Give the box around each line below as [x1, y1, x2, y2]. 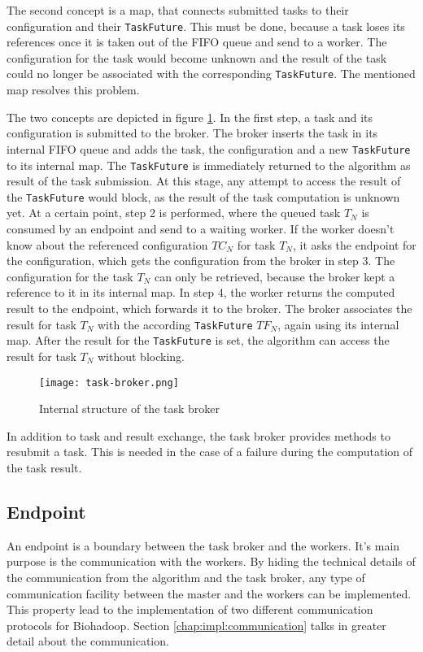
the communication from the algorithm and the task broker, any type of [7, 568, 365, 585]
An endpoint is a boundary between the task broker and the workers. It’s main [7, 537, 400, 554]
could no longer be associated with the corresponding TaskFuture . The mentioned [7, 65, 416, 82]
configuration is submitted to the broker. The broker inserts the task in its [7, 124, 378, 141]
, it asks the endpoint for [292, 236, 416, 253]
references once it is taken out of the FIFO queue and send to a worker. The [7, 33, 387, 50]
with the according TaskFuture [97, 315, 253, 333]
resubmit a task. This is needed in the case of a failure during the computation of [7, 443, 413, 460]
